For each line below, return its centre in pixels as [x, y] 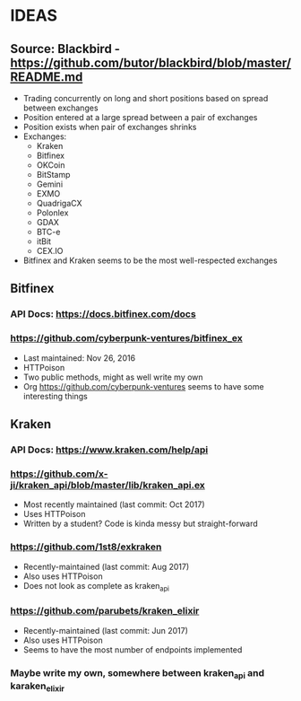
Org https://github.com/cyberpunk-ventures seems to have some [143, 386]
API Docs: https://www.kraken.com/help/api [109, 450]
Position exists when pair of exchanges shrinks [110, 127]
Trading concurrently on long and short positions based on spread [146, 98]
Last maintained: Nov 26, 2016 [79, 358]
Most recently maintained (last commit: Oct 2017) [114, 504]
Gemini [50, 184]
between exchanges [60, 108]
